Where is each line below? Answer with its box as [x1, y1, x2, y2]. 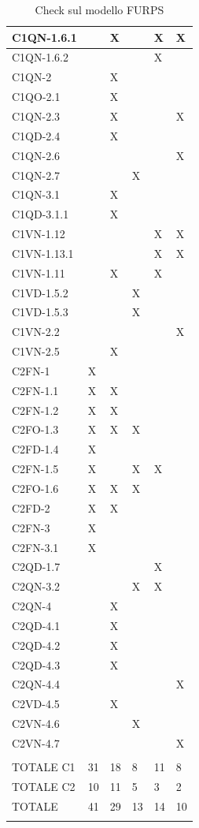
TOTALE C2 [12, 778, 76, 794]
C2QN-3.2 [12, 578, 61, 595]
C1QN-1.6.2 [12, 49, 68, 65]
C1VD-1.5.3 [12, 304, 68, 320]
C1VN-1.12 [12, 226, 65, 242]
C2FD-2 [12, 499, 50, 516]
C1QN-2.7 [12, 166, 61, 183]
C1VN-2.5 [12, 343, 60, 360]
